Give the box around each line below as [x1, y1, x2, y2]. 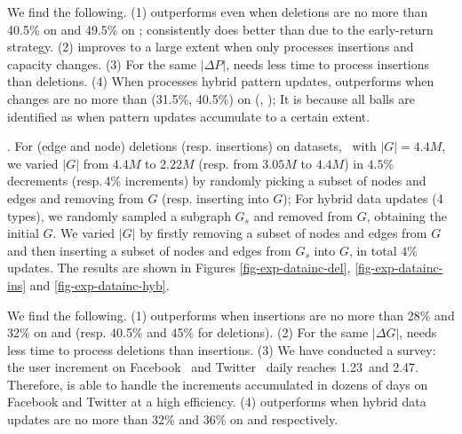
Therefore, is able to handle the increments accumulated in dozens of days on [7, 375, 428, 393]
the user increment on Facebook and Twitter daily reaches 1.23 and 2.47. [7, 358, 418, 376]
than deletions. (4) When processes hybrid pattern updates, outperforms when [7, 72, 434, 91]
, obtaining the [366, 206, 447, 225]
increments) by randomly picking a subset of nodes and [124, 171, 426, 190]
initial [7, 224, 39, 242]
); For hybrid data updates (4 [283, 188, 443, 207]
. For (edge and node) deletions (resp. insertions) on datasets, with [7, 137, 377, 155]
